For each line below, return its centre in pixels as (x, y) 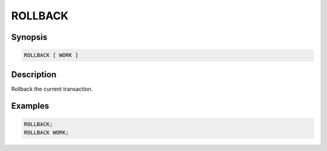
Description (34, 75)
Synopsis (29, 37)
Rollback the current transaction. (52, 89)
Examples (30, 106)
